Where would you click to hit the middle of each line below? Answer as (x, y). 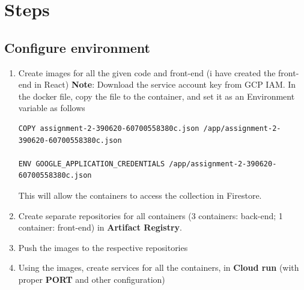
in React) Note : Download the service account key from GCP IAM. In (165, 84)
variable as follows (52, 108)
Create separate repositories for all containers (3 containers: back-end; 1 (150, 215)
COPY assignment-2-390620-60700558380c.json (109, 128)
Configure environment (77, 47)
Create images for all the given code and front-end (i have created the (147, 72)
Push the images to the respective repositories (103, 247)
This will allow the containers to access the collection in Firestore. (140, 195)
